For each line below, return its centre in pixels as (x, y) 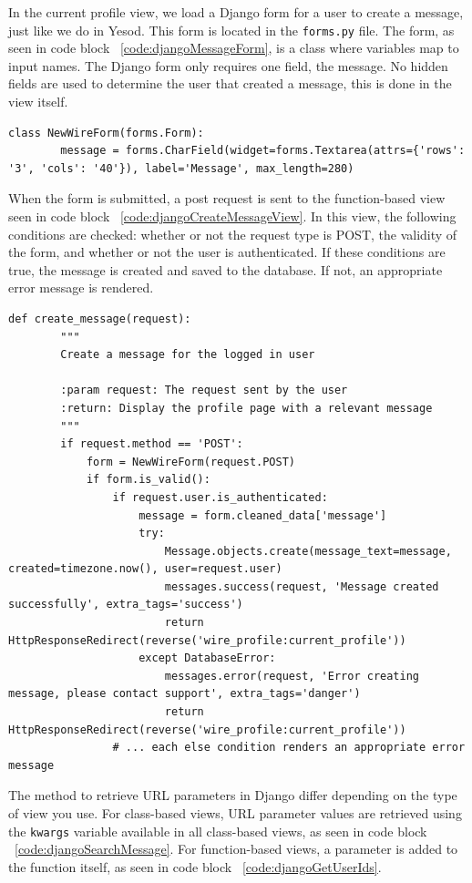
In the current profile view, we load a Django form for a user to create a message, (236, 12)
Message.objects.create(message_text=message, (308, 551)
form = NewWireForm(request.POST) (190, 462)
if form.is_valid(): (148, 480)
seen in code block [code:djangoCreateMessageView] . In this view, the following (232, 216)
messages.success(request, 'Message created (302, 586)
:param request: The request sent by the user (204, 390)
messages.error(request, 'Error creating (292, 676)
